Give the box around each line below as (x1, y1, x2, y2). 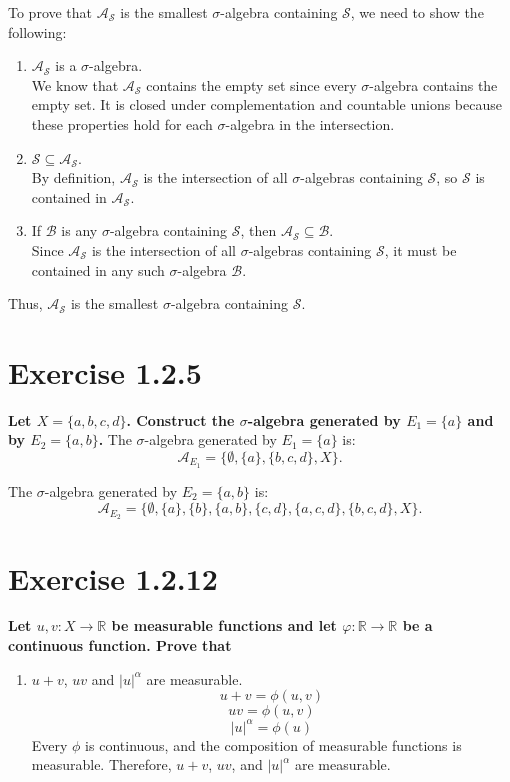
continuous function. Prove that (8, 635, 232, 656)
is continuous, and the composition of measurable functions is (85, 734, 462, 755)
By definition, (31, 167, 116, 188)
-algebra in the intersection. (225, 113, 395, 134)
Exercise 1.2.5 (8, 351, 202, 392)
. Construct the (126, 409, 235, 430)
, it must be (384, 239, 457, 260)
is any (61, 220, 98, 241)
